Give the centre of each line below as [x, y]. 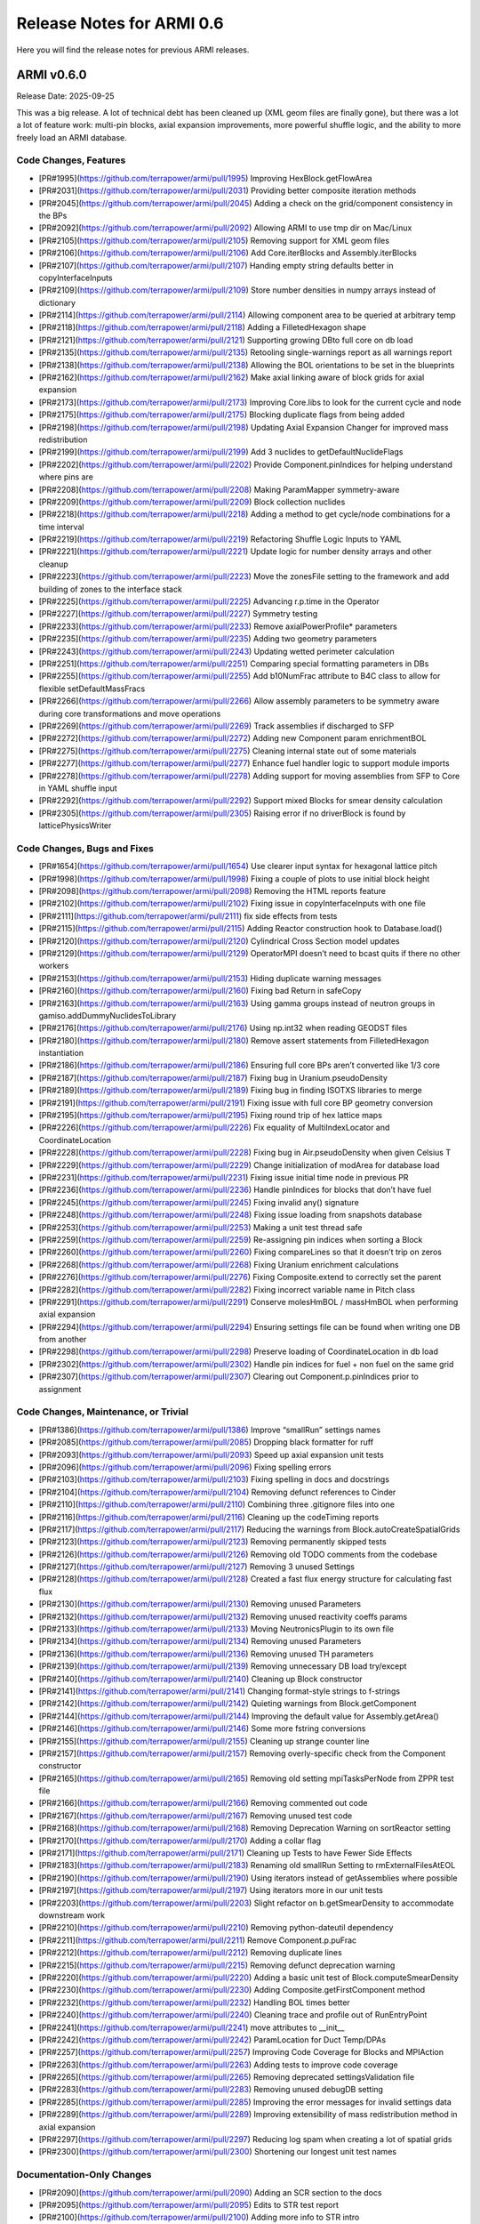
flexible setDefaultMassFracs [92, 689]
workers [54, 966]
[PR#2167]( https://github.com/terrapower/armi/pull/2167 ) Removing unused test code [196, 1816]
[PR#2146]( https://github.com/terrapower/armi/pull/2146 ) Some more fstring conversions [202, 1728]
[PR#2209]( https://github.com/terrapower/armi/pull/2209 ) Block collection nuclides [192, 502]
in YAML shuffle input [78, 788]
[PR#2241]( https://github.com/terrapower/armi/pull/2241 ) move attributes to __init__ [192, 2027]
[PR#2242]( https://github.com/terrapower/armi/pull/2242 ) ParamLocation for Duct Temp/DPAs [212, 2039]
